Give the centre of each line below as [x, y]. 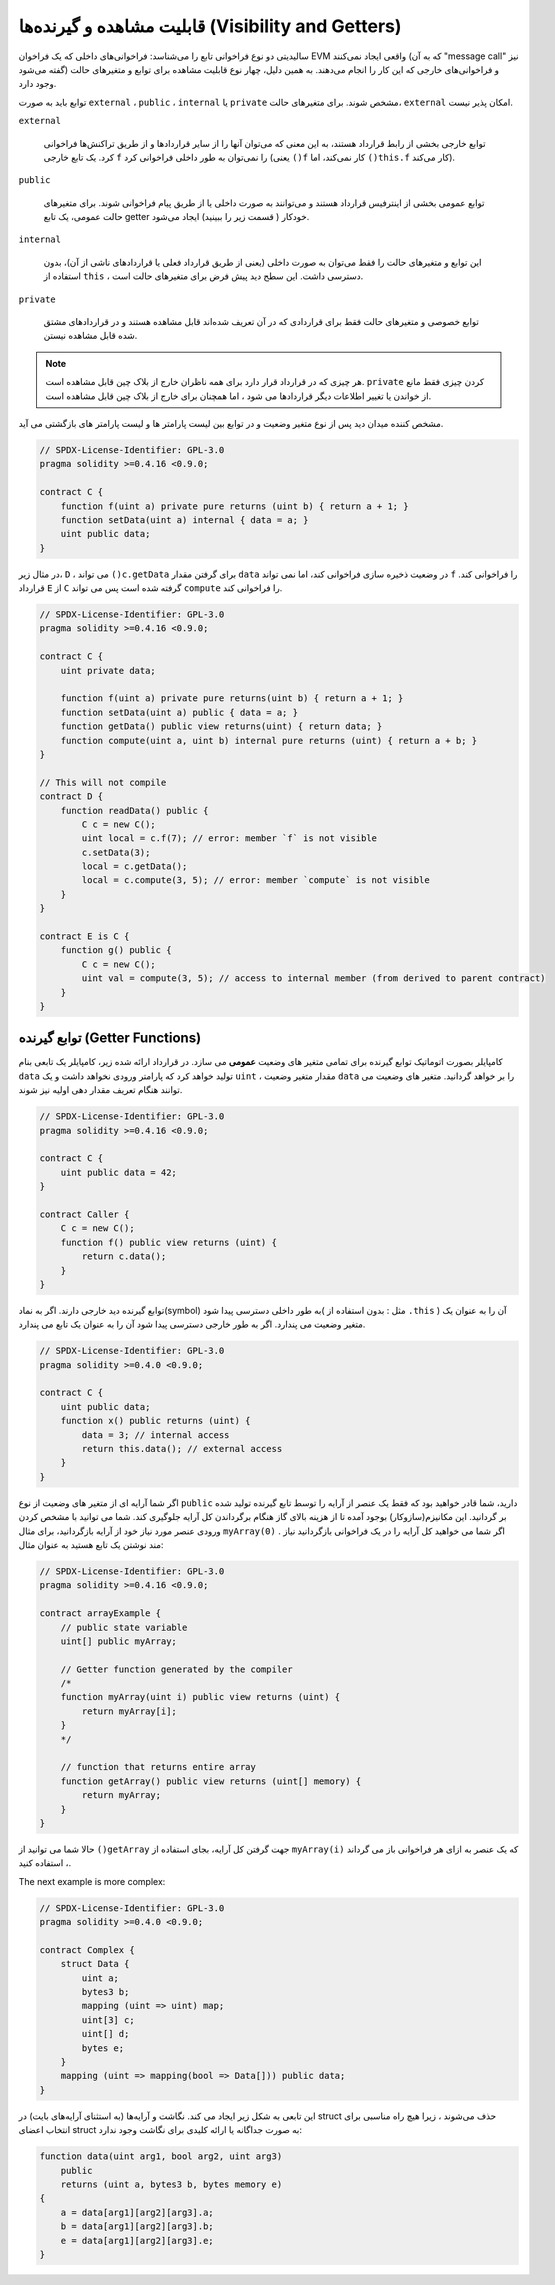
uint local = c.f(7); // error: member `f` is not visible [229, 838]
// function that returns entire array [158, 1767]
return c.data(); [124, 1256]
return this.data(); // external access [182, 1449]
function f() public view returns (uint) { [168, 1242]
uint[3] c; [108, 2019]
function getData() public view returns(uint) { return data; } [221, 726]
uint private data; [108, 670]
